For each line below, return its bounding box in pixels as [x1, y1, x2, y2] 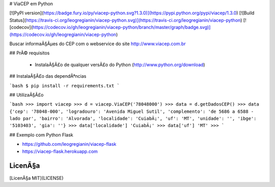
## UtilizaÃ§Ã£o [9, 91, 44, 98]
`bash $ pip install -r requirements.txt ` [9, 83, 120, 88]
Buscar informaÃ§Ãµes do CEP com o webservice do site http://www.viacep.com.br [9, 41, 186, 47]
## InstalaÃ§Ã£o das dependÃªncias [9, 73, 87, 79]
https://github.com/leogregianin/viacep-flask [22, 141, 117, 147]
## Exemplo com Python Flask [9, 132, 73, 138]
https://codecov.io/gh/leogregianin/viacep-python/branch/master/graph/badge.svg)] [32, 24, 211, 30]
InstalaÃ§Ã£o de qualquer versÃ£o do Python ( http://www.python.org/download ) [35, 61, 206, 68]
